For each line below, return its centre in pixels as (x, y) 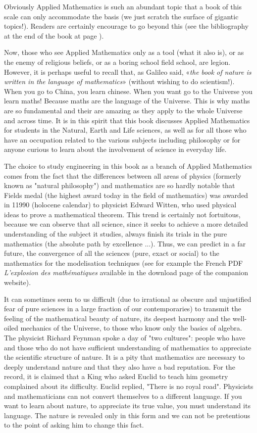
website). (18, 282)
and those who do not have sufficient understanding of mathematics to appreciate (128, 347)
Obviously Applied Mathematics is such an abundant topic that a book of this (123, 6)
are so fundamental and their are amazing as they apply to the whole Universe (123, 110)
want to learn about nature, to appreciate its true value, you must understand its (127, 406)
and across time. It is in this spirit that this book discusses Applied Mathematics (127, 120)
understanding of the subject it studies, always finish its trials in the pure (116, 234)
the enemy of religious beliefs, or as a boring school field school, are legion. (117, 62)
